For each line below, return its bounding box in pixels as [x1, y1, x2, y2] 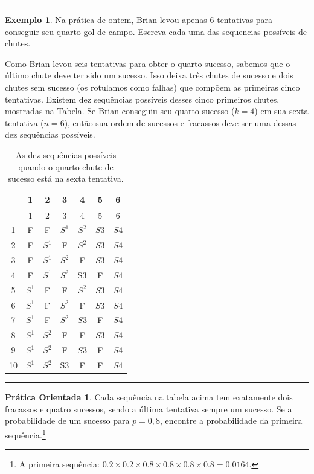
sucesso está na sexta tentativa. [8, 172, 124, 185]
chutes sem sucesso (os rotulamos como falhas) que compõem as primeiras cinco [5, 80, 300, 93]
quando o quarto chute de [18, 160, 114, 173]
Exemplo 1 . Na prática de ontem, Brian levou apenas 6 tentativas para [5, 13, 273, 25]
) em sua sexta [254, 104, 309, 117]
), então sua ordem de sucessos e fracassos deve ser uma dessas [64, 116, 296, 129]
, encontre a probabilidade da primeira [160, 414, 303, 427]
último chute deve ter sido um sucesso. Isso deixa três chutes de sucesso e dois [5, 69, 293, 82]
